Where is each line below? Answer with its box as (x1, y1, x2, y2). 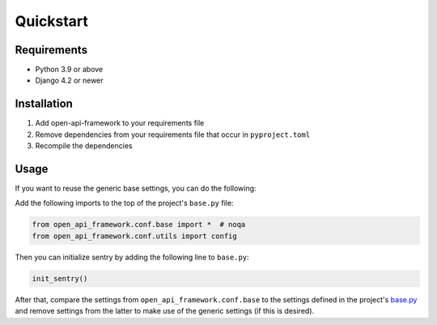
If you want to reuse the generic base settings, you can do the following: (15, 183, 257, 194)
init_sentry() (32, 274, 88, 283)
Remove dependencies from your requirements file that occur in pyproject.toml (35, 130, 311, 139)
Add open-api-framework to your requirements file (35, 118, 205, 128)
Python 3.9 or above (35, 65, 104, 75)
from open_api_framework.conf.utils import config (32, 231, 238, 241)
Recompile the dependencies (35, 141, 133, 151)
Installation (15, 97, 73, 111)
